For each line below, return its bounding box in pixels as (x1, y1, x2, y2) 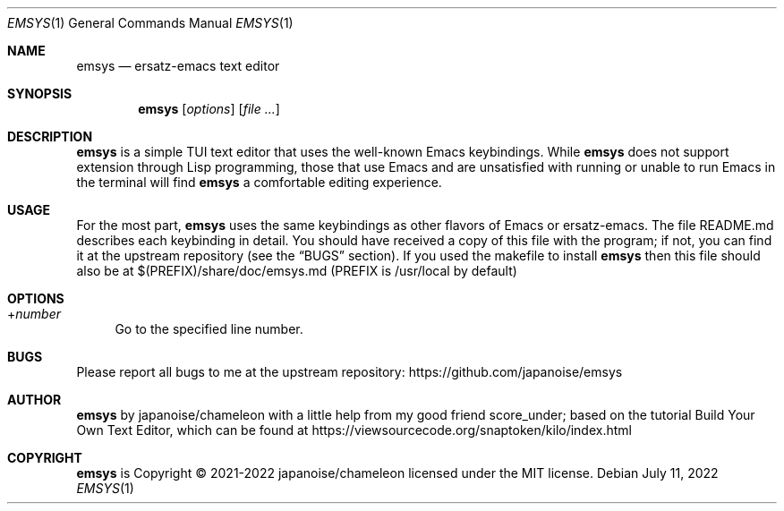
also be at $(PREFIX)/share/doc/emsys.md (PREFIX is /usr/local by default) (76, 263, 517, 278)
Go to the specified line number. (115, 321, 303, 336)
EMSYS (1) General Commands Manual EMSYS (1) (7, 15, 294, 30)
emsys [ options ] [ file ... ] (138, 101, 280, 116)
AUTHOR (7, 392, 62, 407)
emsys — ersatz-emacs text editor (76, 58, 280, 73)
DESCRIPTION (7, 129, 93, 144)
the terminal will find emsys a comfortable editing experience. (76, 175, 442, 190)
